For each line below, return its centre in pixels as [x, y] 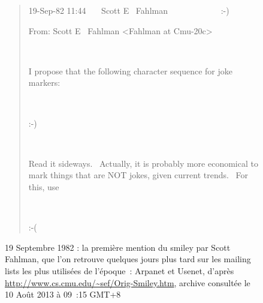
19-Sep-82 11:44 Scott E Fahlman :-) [129, 10]
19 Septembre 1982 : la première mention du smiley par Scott [118, 247]
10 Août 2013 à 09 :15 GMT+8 [63, 294]
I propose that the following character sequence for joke [130, 70]
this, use [44, 186]
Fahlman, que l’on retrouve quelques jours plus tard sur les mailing [128, 259]
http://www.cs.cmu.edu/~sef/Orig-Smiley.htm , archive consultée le [128, 282]
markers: [44, 82]
